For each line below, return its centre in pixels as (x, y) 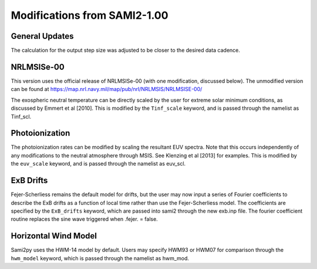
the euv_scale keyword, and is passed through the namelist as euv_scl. (98, 164)
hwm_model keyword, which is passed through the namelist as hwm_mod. (100, 258)
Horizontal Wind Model (54, 236)
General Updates (42, 36)
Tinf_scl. (21, 116)
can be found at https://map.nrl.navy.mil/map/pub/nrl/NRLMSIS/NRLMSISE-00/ (107, 89)
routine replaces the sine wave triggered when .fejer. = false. (84, 219)
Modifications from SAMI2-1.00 (90, 15)
